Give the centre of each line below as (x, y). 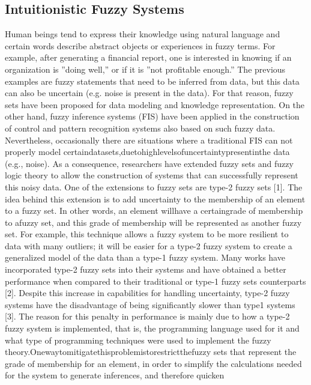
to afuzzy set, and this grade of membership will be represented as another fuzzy (153, 222)
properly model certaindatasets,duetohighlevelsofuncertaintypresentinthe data (147, 152)
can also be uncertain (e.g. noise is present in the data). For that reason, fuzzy (149, 93)
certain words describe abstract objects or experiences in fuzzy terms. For (140, 45)
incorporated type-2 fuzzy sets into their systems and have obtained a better (146, 269)
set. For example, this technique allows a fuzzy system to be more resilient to (147, 234)
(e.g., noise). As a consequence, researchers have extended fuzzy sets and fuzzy (149, 163)
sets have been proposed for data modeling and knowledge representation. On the (155, 104)
